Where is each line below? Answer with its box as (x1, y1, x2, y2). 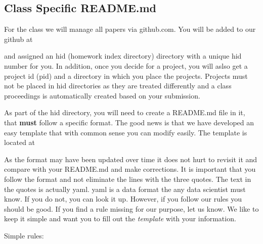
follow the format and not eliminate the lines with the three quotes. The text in (4, 173, 251, 184)
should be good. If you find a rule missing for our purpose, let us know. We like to (4, 203, 259, 214)
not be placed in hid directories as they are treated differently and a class (4, 80, 232, 91)
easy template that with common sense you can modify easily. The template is (4, 127, 247, 137)
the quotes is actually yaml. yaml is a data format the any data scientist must (4, 183, 246, 194)
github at (4, 33, 33, 44)
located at (4, 137, 35, 148)
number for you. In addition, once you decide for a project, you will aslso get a (4, 60, 248, 71)
